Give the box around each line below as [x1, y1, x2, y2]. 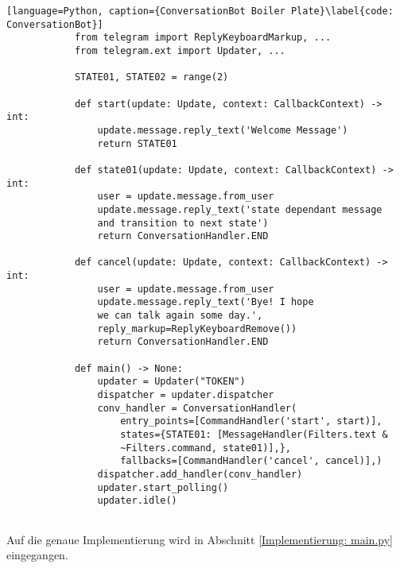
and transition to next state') [97, 217, 269, 229]
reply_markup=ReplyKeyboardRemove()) [97, 323, 297, 334]
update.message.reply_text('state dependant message [97, 203, 383, 215]
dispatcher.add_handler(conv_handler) [97, 468, 303, 480]
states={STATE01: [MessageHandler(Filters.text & [120, 429, 388, 440]
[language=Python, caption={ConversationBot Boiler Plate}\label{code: [6, 6, 394, 17]
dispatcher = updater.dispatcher [97, 389, 274, 401]
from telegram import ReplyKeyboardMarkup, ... [74, 32, 332, 44]
